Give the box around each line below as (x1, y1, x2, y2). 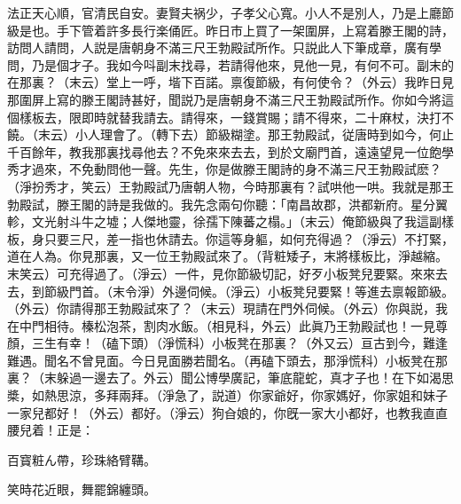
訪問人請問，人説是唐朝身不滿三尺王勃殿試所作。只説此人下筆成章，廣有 (7, 38, 429, 57)
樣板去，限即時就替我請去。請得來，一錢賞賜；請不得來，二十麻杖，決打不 (19, 107, 454, 126)
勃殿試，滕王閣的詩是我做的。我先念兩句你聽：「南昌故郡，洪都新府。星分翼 (7, 194, 448, 213)
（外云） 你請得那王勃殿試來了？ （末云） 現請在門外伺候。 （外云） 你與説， (7, 299, 435, 318)
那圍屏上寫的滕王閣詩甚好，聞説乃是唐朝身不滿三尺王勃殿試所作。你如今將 (7, 90, 441, 108)
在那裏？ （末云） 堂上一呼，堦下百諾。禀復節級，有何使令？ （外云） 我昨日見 (7, 73, 454, 91)
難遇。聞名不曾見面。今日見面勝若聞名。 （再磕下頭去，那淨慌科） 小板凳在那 (7, 350, 448, 369)
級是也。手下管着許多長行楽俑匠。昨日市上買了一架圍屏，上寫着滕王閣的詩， (7, 20, 454, 39)
